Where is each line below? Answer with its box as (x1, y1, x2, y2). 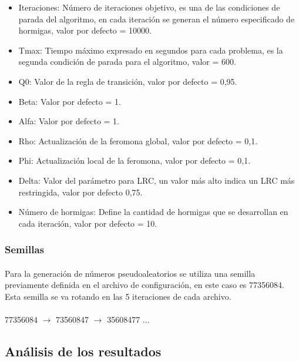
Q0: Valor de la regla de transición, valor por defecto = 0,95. (18, 75, 237, 87)
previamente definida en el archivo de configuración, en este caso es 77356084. (5, 279, 284, 291)
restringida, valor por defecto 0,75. (18, 186, 143, 198)
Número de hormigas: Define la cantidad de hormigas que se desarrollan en (18, 206, 288, 218)
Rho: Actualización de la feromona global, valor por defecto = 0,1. (18, 134, 258, 147)
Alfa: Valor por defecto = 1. (18, 115, 120, 127)
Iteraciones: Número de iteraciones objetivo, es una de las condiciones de (18, 1, 280, 13)
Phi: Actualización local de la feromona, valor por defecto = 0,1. (18, 154, 251, 167)
